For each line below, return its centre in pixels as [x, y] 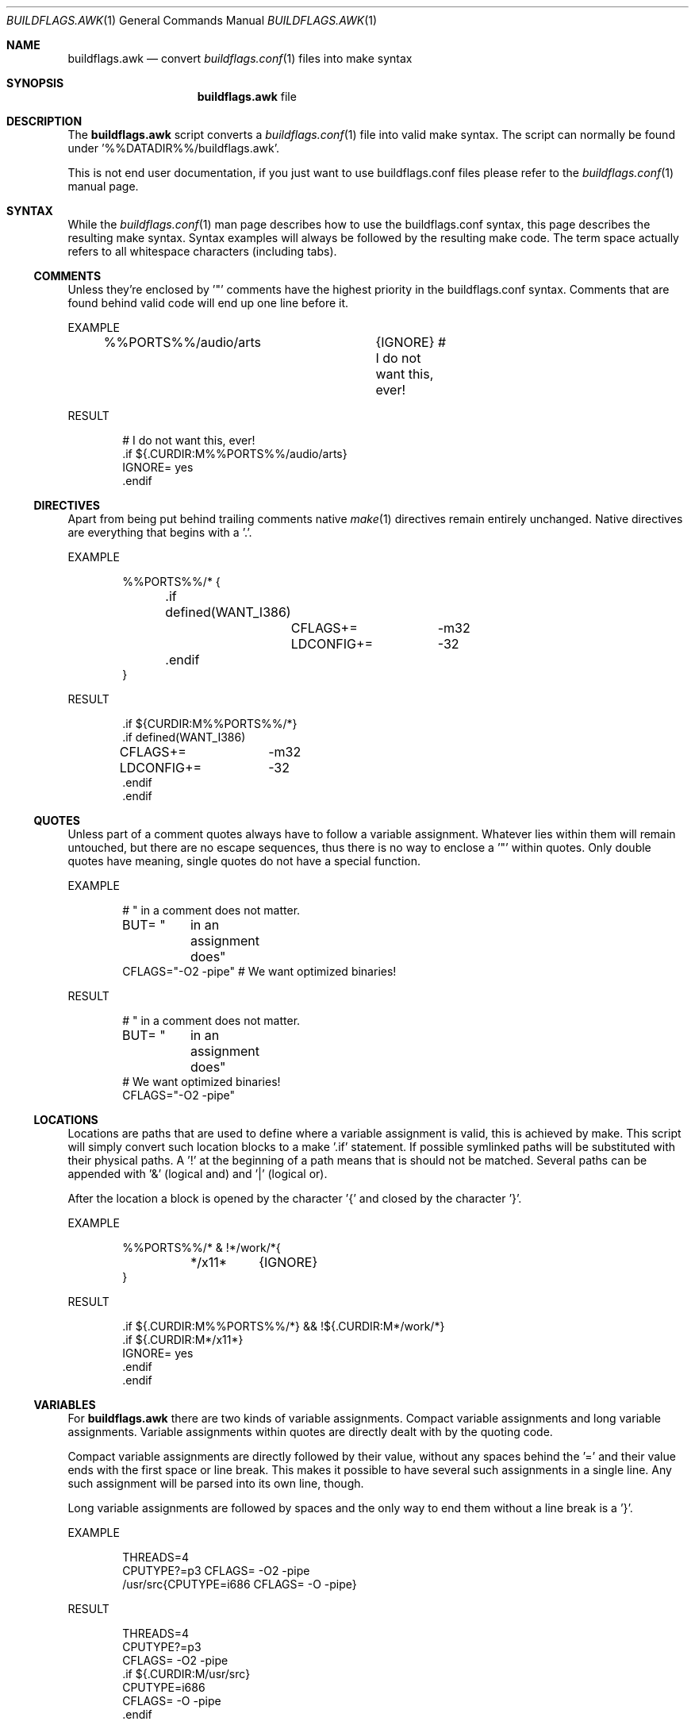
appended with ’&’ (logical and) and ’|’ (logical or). [198, 1174]
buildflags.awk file [247, 96]
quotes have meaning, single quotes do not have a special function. [244, 861]
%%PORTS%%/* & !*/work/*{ [202, 1248]
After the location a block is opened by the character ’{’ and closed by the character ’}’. [295, 1198]
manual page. [103, 186]
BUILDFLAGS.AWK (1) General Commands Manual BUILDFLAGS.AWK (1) [192, 20]
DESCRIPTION [44, 121]
